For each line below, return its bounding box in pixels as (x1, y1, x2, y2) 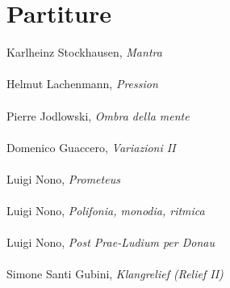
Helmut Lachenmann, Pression (6, 75, 158, 92)
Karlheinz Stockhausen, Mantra (6, 44, 162, 61)
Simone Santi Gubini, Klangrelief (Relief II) (6, 265, 224, 282)
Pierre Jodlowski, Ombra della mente (6, 107, 190, 124)
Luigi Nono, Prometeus (6, 170, 120, 187)
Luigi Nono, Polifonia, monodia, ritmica (6, 202, 205, 219)
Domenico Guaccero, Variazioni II (6, 138, 176, 155)
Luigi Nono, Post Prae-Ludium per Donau (6, 234, 215, 251)
